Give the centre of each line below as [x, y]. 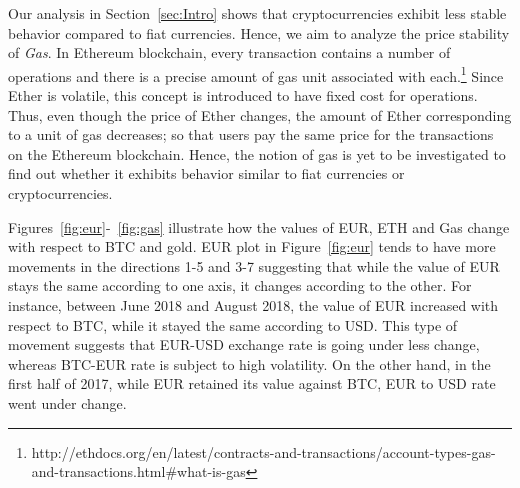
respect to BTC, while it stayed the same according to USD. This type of [233, 324]
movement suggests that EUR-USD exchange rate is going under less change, [244, 344]
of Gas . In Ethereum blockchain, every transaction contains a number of [229, 52]
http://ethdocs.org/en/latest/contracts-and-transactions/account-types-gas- [263, 451]
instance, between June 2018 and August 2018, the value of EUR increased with [253, 304]
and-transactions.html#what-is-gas [138, 471]
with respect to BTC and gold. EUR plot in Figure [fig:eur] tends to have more [252, 246]
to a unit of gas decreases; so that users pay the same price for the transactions [251, 134]
